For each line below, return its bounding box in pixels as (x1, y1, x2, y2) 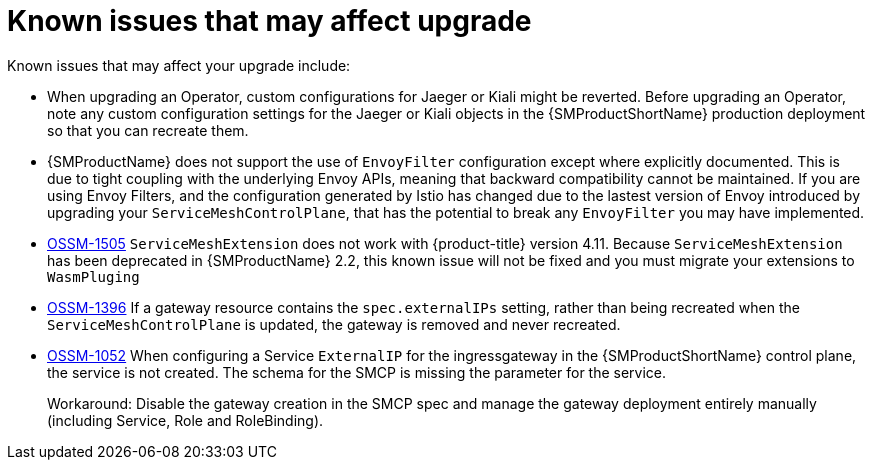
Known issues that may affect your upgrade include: (7, 56, 351, 74)
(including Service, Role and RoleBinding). (47, 411, 324, 429)
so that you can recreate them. (47, 121, 249, 139)
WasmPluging (47, 268, 140, 285)
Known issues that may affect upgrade (7, 4, 532, 38)
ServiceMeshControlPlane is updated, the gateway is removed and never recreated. (47, 315, 621, 333)
